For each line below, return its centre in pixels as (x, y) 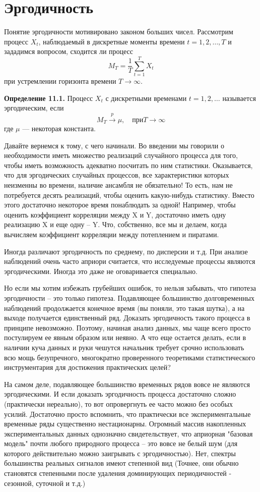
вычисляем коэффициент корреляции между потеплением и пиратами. (112, 234)
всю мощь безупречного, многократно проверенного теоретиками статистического (130, 357)
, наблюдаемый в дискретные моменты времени (112, 41)
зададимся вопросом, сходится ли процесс (69, 51)
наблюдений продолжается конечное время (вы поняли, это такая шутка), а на (124, 308)
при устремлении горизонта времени (60, 81)
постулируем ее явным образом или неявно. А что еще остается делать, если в (125, 337)
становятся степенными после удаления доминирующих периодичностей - (118, 473)
